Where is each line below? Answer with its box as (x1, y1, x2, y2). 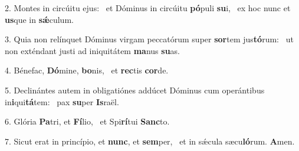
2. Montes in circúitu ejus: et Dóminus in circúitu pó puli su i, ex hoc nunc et (5, 2, 291, 14)
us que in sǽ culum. (5, 13, 74, 25)
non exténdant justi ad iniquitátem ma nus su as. (5, 44, 180, 56)
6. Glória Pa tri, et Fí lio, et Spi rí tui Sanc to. (5, 115, 170, 127)
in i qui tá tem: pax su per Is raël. (5, 95, 119, 108)
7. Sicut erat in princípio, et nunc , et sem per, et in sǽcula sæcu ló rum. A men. (5, 135, 295, 147)
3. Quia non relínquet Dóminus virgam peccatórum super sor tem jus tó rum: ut (5, 33, 294, 45)
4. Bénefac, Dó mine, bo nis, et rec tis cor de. (5, 64, 169, 76)
